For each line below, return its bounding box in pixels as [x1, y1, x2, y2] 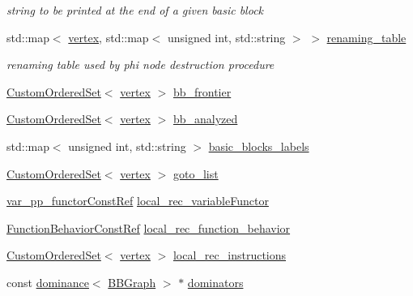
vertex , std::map [68, 28, 149, 45]
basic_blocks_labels [208, 137, 309, 154]
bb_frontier [172, 83, 232, 100]
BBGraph [108, 273, 156, 290]
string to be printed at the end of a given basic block [6, 2, 264, 18]
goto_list [172, 165, 219, 182]
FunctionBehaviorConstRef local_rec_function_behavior [6, 219, 291, 236]
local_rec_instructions [172, 247, 287, 264]
